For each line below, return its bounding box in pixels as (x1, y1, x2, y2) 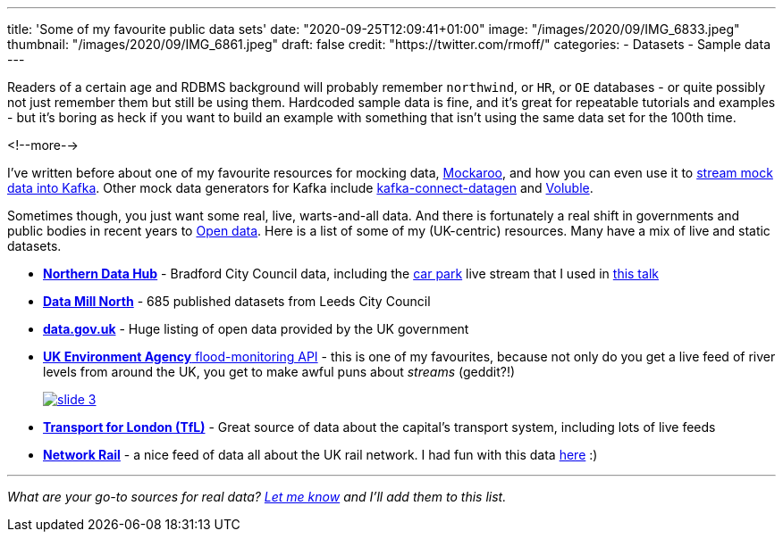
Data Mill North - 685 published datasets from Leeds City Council (43, 294, 431, 309)
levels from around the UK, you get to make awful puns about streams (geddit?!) (43, 364, 516, 379)
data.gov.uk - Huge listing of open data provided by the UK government (43, 321, 469, 336)
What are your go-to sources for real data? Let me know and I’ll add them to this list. (7, 489, 507, 504)
